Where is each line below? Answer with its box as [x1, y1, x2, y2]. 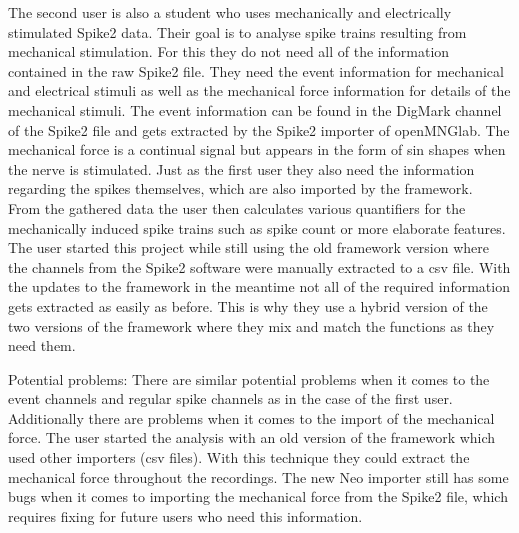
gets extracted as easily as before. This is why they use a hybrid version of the [8, 295, 488, 316]
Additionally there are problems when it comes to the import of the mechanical [8, 407, 495, 428]
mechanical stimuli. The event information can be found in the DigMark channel [8, 99, 502, 120]
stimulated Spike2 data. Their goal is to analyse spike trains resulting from [8, 21, 467, 42]
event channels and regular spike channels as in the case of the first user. [8, 388, 453, 409]
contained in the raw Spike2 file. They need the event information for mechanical [8, 60, 504, 81]
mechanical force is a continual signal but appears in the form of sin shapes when [8, 139, 506, 160]
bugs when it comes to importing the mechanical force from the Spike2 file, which [8, 486, 508, 507]
